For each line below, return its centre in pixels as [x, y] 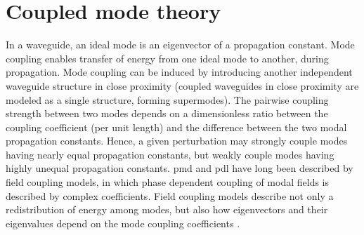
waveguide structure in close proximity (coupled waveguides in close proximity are [182, 85]
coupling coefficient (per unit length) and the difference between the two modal [176, 127]
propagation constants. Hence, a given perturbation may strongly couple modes [177, 141]
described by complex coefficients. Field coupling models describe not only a [170, 195]
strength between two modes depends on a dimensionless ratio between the [167, 113]
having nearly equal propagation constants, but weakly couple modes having [170, 154]
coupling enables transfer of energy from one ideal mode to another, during [167, 58]
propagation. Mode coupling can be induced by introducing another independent [179, 72]
